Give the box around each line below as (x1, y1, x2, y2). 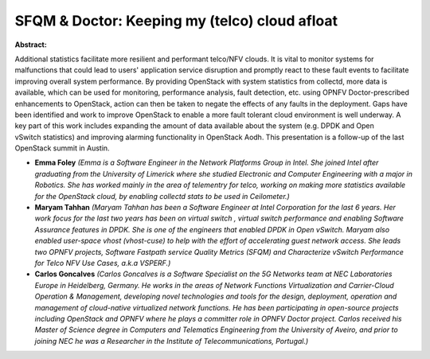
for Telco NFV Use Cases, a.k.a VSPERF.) (34, 258, 171, 267)
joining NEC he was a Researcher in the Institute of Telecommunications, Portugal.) (34, 336, 309, 345)
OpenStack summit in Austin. (14, 143, 111, 153)
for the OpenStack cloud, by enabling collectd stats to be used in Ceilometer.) (34, 191, 290, 201)
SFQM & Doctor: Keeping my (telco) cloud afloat (14, 12, 338, 29)
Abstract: (14, 40, 47, 49)
